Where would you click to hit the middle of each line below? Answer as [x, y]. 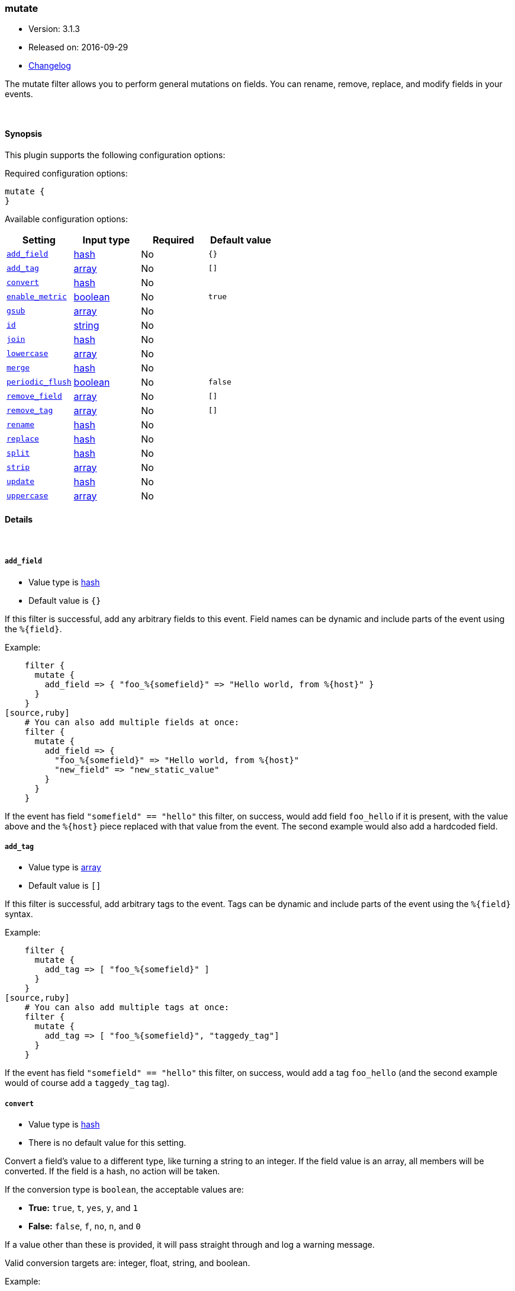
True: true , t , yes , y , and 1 [83, 1208]
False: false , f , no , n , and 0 [85, 1226]
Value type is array [65, 867]
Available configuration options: [66, 219]
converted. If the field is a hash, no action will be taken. [112, 1171]
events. [19, 94]
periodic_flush [39, 382]
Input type [106, 240]
